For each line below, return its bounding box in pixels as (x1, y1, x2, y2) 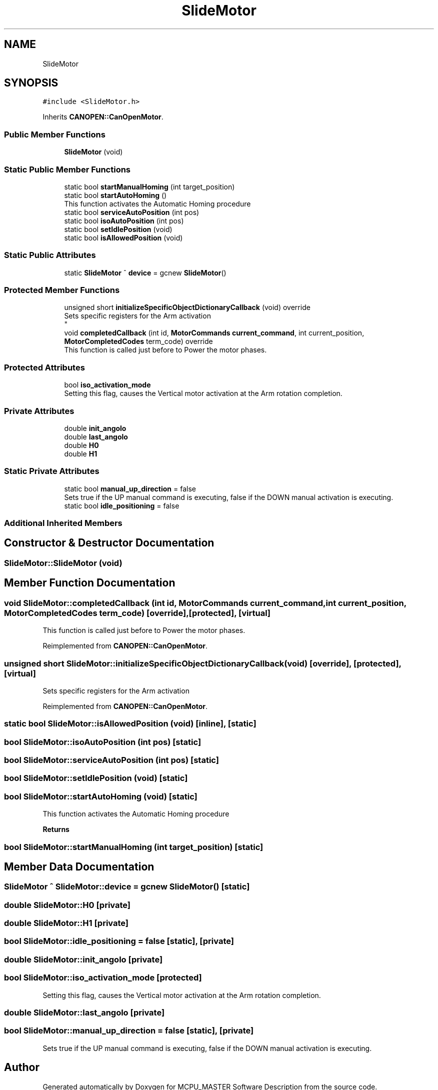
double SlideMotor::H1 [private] (4, 918, 129, 928)
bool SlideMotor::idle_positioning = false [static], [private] (4, 936, 234, 946)
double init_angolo (64, 423, 126, 432)
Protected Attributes (4, 362, 85, 372)
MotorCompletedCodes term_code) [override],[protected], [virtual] (4, 607, 271, 618)
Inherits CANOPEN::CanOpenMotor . (42, 112, 163, 121)
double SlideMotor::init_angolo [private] (4, 954, 163, 964)
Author (4, 1061, 39, 1074)
